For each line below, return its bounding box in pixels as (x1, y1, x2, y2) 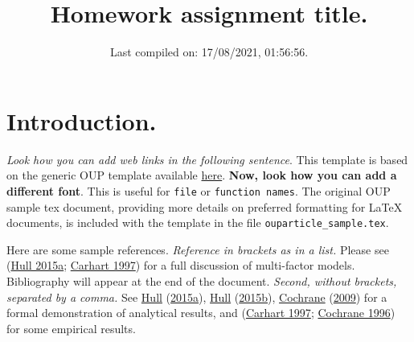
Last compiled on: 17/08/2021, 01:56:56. (109, 43, 309, 60)
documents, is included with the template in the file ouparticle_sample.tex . (6, 214, 389, 231)
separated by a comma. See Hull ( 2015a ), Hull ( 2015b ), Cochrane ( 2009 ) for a (6, 288, 387, 305)
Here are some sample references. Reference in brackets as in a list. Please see (6, 241, 389, 258)
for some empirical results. (6, 319, 136, 336)
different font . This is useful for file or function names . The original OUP (6, 182, 391, 199)
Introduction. (6, 104, 157, 137)
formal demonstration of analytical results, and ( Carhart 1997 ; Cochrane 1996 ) (6, 304, 396, 321)
